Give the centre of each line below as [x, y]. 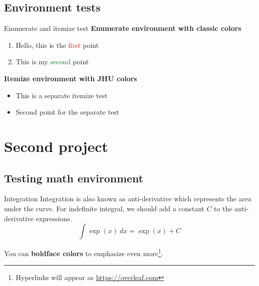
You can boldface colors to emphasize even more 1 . [84, 252]
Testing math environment [74, 178]
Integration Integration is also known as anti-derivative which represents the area [128, 199]
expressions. [54, 218]
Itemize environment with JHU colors [70, 78]
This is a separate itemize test [62, 95]
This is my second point [52, 62]
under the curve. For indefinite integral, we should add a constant [104, 208]
